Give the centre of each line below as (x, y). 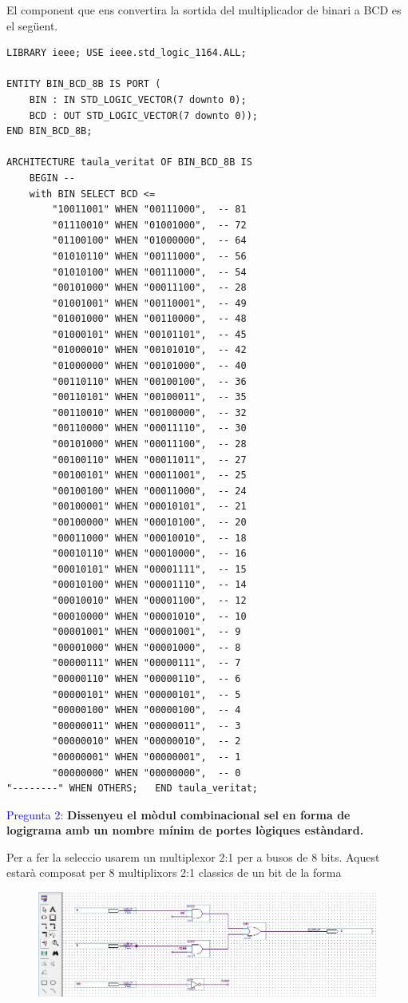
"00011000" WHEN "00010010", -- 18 (149, 538)
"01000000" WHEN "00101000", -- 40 (149, 366)
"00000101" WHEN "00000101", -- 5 (147, 694)
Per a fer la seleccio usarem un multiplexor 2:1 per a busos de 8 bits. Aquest (193, 856)
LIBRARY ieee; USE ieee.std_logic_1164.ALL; (127, 53)
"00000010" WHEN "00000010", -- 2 (147, 741)
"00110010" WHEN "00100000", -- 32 (149, 412)
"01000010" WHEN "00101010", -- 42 (149, 350)
